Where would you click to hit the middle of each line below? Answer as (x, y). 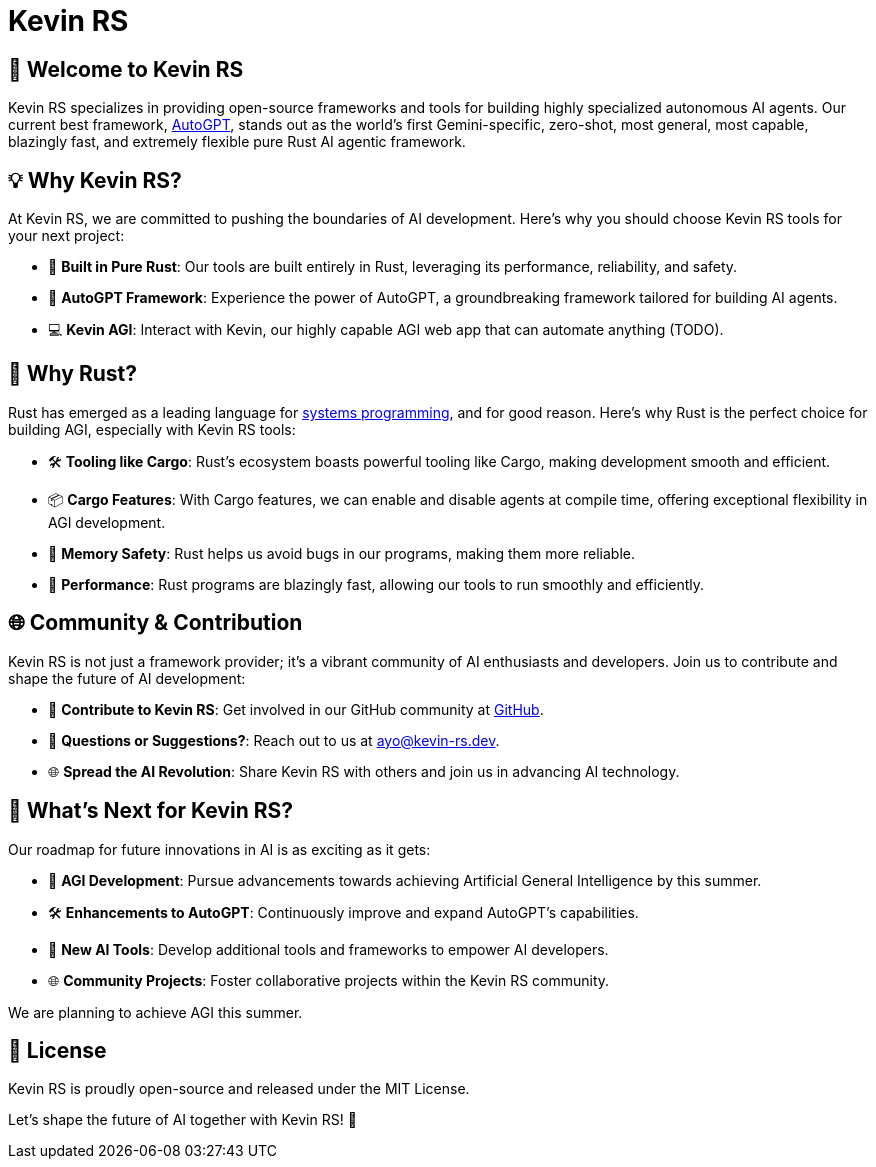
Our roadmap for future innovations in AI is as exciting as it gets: (219, 849)
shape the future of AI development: (127, 678)
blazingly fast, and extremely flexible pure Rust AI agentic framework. (237, 142)
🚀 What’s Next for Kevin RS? (151, 811)
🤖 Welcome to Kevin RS (126, 69)
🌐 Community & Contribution (155, 623)
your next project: (66, 236)
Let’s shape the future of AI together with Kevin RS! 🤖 (182, 1120)
